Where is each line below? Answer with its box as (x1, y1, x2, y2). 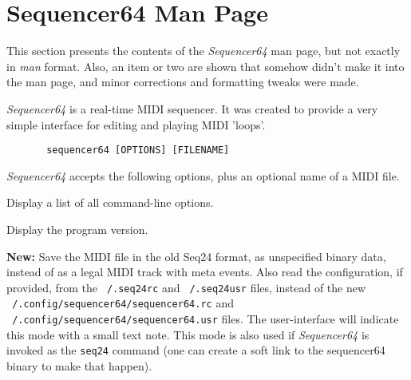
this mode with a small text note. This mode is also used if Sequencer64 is (6, 326, 370, 342)
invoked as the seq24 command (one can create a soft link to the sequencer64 (6, 342, 385, 358)
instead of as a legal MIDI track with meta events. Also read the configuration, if (6, 263, 403, 280)
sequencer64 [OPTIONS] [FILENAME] (46, 144, 230, 156)
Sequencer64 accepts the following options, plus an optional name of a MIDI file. (6, 167, 400, 184)
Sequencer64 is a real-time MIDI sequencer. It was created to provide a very (6, 100, 378, 117)
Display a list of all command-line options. (6, 194, 214, 211)
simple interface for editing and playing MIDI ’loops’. (6, 116, 266, 133)
